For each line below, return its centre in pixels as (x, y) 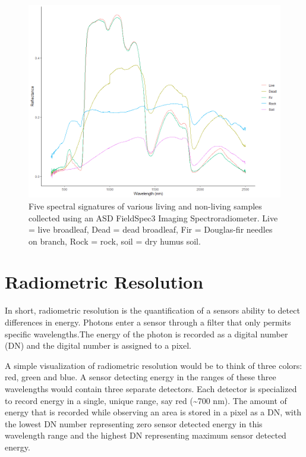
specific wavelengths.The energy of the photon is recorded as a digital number (146, 334)
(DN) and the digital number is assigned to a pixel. (98, 345)
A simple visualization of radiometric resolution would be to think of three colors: (154, 365)
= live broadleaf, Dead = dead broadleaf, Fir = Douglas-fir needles (151, 229)
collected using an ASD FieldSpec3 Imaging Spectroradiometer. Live (153, 217)
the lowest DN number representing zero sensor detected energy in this (134, 423)
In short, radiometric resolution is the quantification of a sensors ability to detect (152, 310)
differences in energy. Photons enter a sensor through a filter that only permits (148, 322)
